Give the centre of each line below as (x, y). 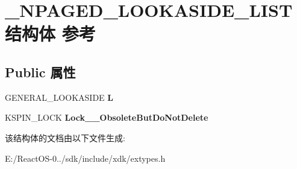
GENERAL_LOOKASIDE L (59, 97)
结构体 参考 (50, 33)
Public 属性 (40, 72)
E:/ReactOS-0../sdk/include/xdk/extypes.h (85, 158)
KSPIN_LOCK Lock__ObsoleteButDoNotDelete (107, 117)
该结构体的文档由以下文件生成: (65, 137)
